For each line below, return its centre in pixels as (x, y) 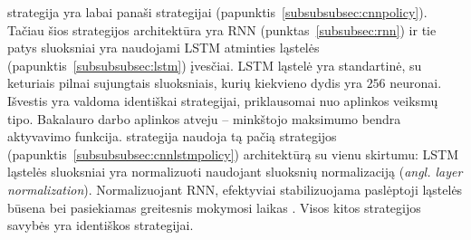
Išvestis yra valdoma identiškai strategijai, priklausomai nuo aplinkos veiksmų (223, 100)
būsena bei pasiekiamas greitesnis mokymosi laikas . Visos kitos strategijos (214, 207)
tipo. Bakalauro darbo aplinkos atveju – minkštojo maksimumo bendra (204, 118)
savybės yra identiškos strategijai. (101, 225)
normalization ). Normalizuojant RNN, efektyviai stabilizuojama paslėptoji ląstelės (235, 189)
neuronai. (416, 83)
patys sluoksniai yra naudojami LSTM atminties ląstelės (163, 48)
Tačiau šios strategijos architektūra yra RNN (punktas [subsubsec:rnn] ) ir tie (222, 29)
